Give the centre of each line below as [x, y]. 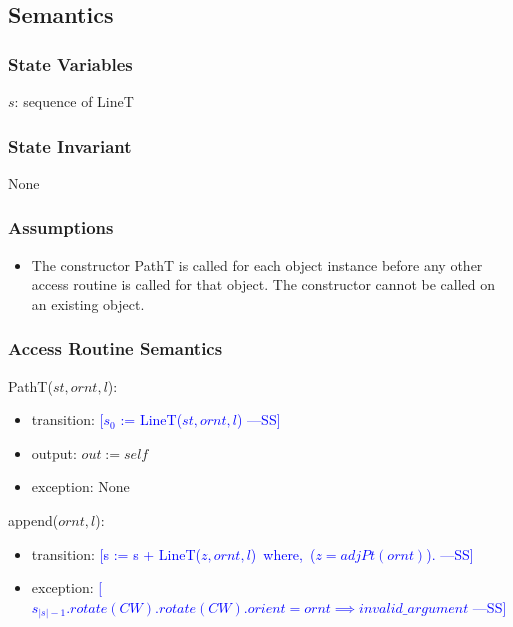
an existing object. [88, 303]
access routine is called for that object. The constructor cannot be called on [263, 284]
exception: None [80, 486]
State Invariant [70, 145]
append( [33, 520]
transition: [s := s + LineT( [116, 553]
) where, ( [283, 553]
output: [54, 452]
